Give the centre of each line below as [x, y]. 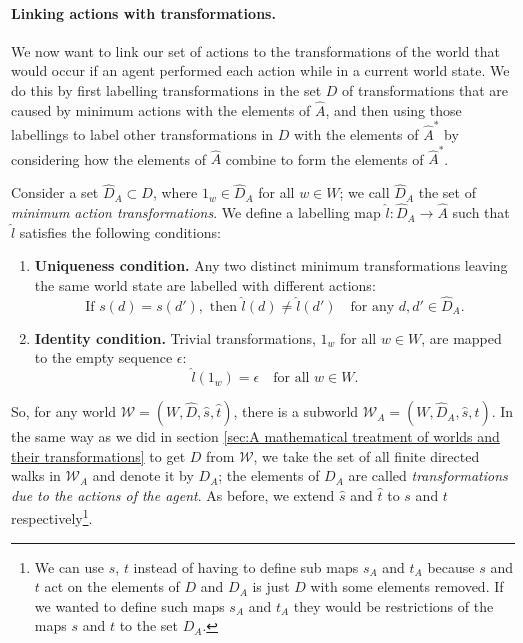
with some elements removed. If [407, 586]
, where [175, 192]
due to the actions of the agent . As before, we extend [173, 494]
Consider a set [55, 192]
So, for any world [64, 411]
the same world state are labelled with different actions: [205, 284]
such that [481, 212]
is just [271, 586]
